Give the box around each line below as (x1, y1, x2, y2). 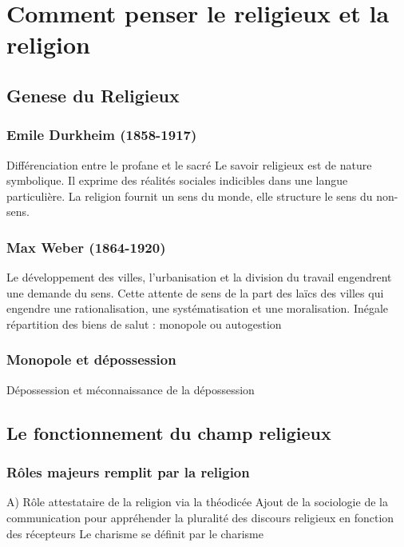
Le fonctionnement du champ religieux (6, 420, 331, 445)
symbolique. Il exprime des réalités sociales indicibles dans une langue (6, 172, 348, 189)
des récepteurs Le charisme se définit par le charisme (6, 525, 263, 541)
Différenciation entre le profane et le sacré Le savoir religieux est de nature (6, 156, 372, 173)
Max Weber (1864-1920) (6, 237, 166, 257)
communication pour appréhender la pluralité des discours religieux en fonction (6, 509, 394, 525)
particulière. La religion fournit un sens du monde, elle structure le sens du (6, 187, 373, 204)
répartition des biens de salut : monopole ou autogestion (6, 315, 282, 332)
